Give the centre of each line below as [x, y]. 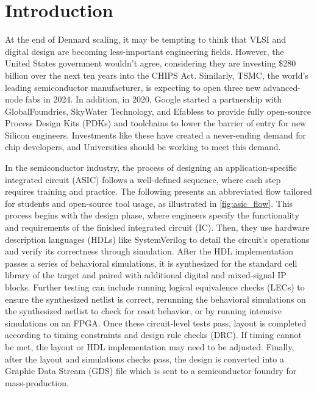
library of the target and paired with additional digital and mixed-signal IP [146, 275]
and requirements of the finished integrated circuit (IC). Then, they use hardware [157, 227]
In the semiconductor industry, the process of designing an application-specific [151, 168]
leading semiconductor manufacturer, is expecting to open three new [133, 87]
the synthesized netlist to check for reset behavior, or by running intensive [144, 311]
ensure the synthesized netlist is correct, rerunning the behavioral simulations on [155, 299]
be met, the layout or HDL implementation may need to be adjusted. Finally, [150, 346]
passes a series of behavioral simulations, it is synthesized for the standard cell [151, 263]
